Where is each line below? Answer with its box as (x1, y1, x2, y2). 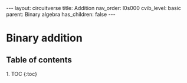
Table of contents (6, 55, 72, 65)
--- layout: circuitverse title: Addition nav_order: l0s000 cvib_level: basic (6, 5, 182, 11)
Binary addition (6, 31, 83, 45)
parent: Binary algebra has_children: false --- (6, 11, 116, 18)
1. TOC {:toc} (6, 71, 37, 77)
